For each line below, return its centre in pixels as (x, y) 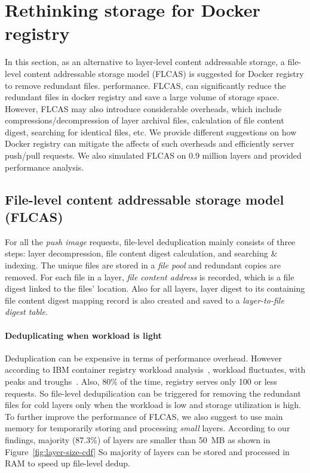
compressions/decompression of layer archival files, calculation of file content (145, 120)
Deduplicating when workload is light (83, 335)
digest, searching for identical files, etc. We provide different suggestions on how (151, 132)
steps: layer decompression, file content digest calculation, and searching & (141, 253)
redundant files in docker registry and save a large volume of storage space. (142, 97)
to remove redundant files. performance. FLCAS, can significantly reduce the (145, 85)
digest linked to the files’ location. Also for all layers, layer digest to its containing (155, 288)
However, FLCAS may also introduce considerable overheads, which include (143, 108)
